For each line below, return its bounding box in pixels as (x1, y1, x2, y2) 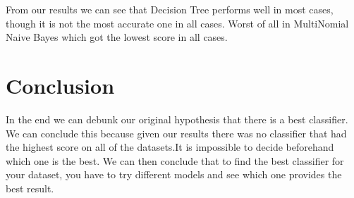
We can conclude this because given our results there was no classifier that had (6, 125, 347, 140)
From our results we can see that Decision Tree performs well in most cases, (6, 2, 334, 16)
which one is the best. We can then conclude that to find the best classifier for (6, 153, 344, 168)
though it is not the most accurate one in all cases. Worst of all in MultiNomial (6, 16, 349, 30)
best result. (6, 180, 54, 195)
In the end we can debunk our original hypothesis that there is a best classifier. (6, 111, 348, 126)
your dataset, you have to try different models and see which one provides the (6, 167, 342, 182)
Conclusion (6, 70, 115, 99)
